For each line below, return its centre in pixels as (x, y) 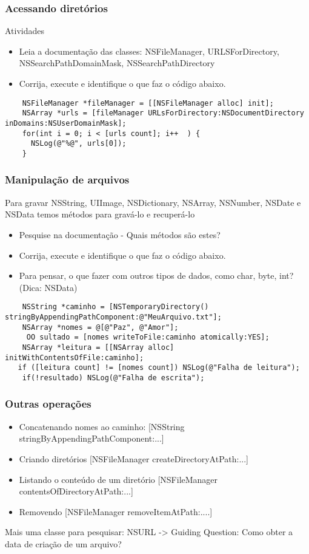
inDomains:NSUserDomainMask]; (66, 123)
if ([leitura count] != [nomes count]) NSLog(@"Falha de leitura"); (159, 368)
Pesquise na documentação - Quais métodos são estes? (120, 234)
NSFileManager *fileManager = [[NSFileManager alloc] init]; (148, 103)
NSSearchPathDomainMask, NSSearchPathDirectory (117, 63)
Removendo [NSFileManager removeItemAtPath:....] (116, 511)
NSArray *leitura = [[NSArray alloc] (98, 347)
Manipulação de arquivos (67, 180)
